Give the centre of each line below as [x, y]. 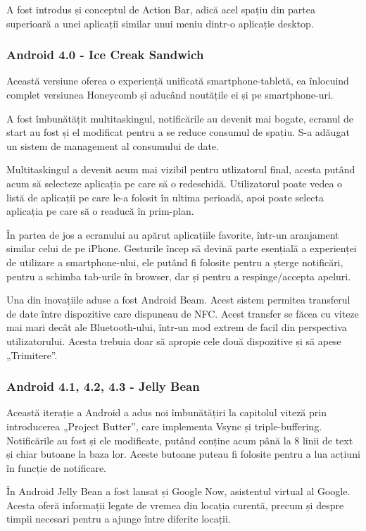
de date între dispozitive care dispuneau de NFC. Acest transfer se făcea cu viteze [183, 313]
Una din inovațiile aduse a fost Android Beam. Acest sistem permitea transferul [178, 300]
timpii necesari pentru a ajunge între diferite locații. [119, 519]
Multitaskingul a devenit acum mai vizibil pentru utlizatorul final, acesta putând [181, 169]
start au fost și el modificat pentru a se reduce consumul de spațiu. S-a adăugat [178, 132]
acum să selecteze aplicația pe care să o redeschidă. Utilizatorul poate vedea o [175, 183]
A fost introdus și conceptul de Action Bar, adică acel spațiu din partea [161, 9]
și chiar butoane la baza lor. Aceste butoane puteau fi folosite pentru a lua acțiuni [183, 454]
